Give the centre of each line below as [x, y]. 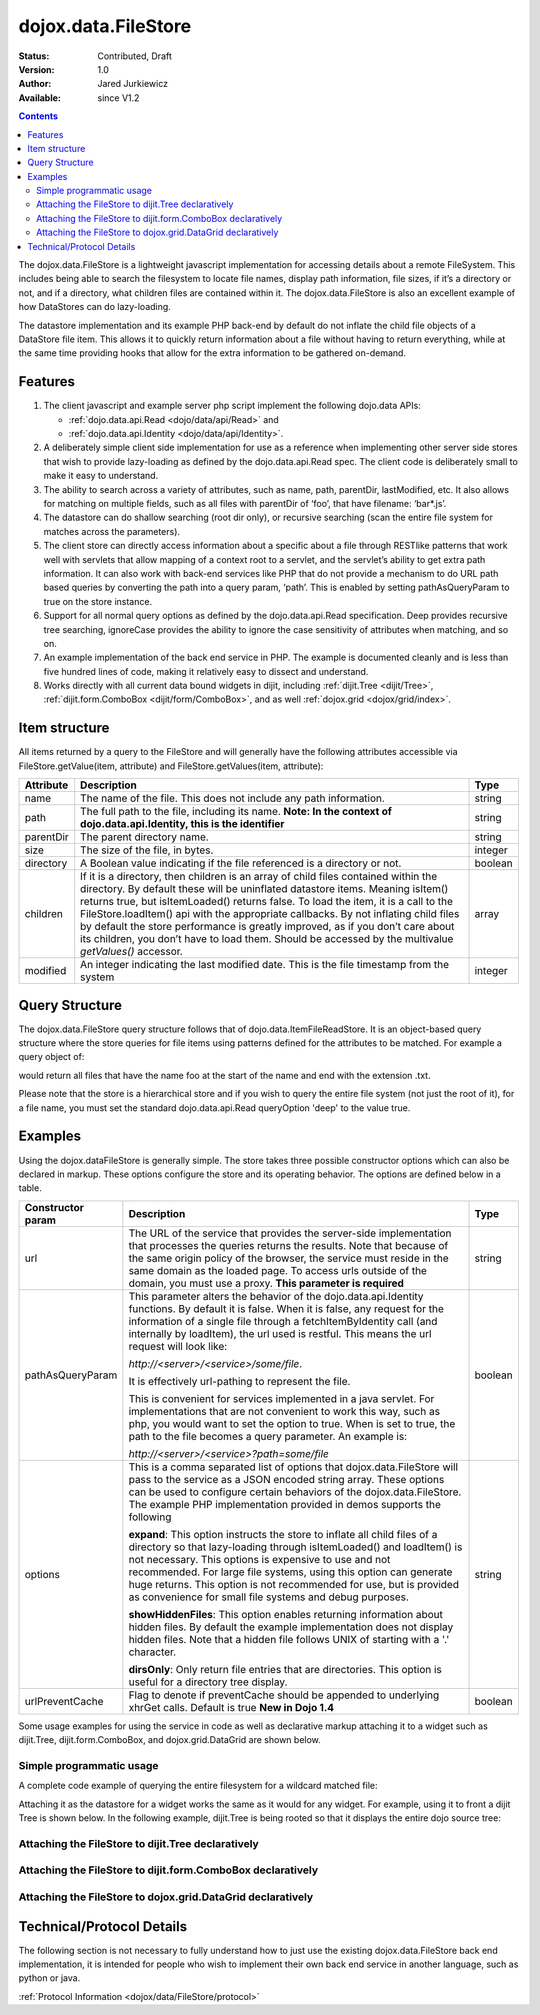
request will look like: [178, 1346]
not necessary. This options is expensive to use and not [259, 1559]
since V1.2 [118, 97]
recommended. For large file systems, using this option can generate [290, 1572]
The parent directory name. [144, 837]
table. [30, 1188]
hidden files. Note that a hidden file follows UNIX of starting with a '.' [289, 1639]
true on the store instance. [98, 601]
